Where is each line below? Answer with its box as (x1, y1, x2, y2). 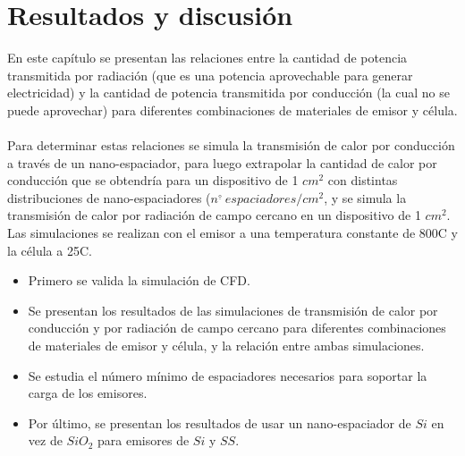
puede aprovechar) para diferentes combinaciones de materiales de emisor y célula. (7, 100, 458, 119)
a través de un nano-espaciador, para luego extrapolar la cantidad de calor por (7, 153, 437, 172)
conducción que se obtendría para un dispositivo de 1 (7, 171, 299, 190)
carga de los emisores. (28, 384, 148, 402)
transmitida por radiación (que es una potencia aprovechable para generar (7, 65, 413, 84)
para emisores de (97, 431, 190, 450)
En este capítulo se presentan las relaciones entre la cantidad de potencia (7, 48, 408, 67)
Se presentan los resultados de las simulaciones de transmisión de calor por (28, 300, 438, 319)
